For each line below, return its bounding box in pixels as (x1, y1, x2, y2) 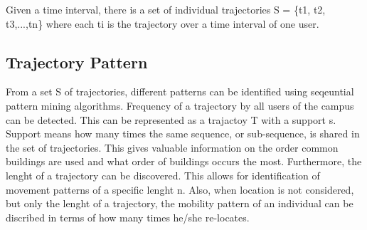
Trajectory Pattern (6, 51, 148, 73)
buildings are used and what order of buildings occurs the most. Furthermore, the (6, 154, 362, 169)
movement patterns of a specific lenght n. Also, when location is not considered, (6, 182, 354, 197)
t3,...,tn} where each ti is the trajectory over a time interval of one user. (6, 16, 319, 31)
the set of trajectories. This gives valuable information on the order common (6, 140, 339, 155)
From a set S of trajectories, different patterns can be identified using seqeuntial (6, 84, 354, 99)
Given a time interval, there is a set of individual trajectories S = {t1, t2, (6, 2, 326, 16)
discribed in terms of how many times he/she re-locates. (6, 209, 250, 224)
